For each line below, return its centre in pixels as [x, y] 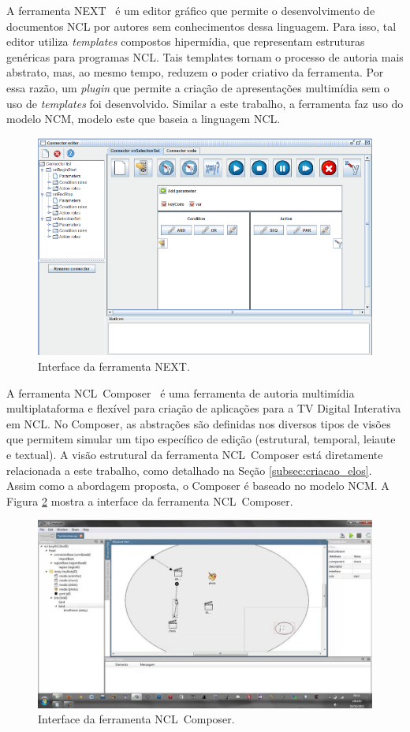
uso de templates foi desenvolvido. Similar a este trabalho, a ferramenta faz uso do [205, 103]
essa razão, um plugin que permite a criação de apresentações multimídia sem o [198, 87]
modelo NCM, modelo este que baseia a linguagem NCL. [143, 119]
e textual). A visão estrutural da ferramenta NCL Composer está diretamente [195, 454]
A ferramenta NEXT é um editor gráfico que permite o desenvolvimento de [191, 10]
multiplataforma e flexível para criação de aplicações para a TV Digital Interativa [204, 408]
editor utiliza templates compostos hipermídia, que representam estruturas [186, 41]
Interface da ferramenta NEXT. [114, 366]
